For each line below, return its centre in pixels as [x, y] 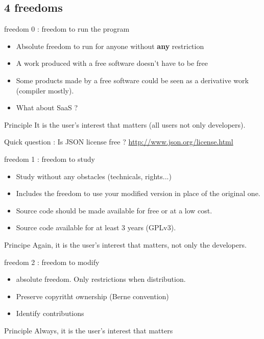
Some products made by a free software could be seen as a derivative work [132, 80]
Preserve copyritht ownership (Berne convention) [92, 296]
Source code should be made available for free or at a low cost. [114, 210]
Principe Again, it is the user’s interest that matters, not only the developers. [125, 244]
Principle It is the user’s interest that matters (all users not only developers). [125, 124]
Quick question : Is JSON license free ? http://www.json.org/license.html [119, 142]
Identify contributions [50, 313]
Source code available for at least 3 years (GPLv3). [96, 227]
